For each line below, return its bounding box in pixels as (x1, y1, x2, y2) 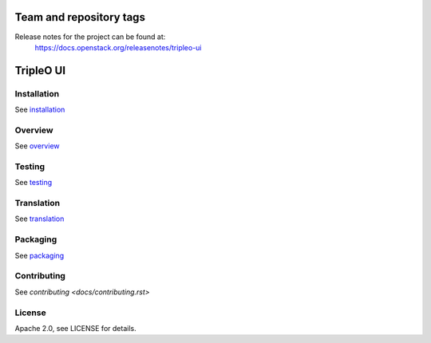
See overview (14, 141, 60, 151)
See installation (14, 104, 65, 115)
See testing (14, 178, 53, 187)
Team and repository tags (14, 10, 145, 24)
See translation (14, 214, 65, 223)
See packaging (14, 250, 65, 260)
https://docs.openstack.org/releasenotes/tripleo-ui (34, 42, 203, 52)
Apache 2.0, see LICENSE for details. (14, 323, 136, 333)
